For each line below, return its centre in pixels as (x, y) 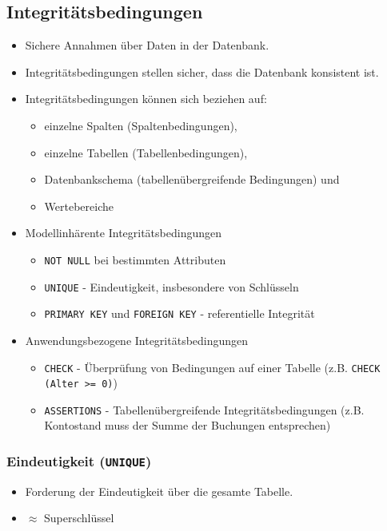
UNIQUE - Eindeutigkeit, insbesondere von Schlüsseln (172, 286)
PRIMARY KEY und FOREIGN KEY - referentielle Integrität (180, 313)
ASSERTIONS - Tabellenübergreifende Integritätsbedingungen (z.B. (204, 409)
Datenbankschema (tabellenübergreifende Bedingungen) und (192, 179)
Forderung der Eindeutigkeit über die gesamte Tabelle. (159, 491)
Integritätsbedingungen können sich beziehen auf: (146, 99)
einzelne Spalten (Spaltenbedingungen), (141, 125)
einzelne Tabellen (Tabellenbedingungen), (146, 152)
